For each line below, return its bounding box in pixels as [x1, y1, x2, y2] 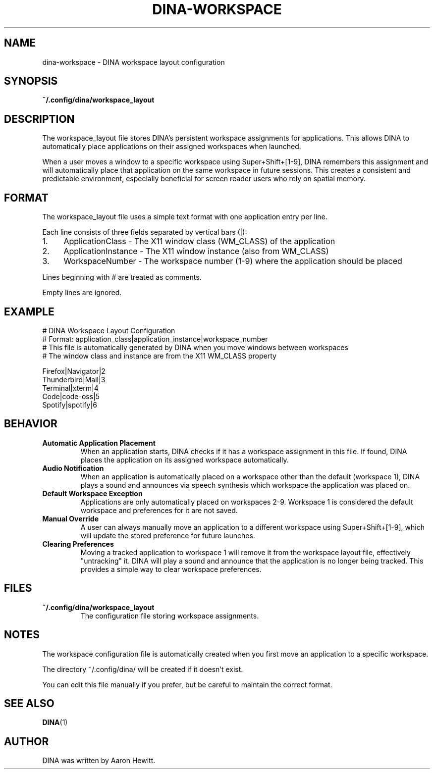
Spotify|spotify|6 [42, 400, 97, 409]
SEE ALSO [4, 697, 54, 710]
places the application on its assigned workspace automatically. [80, 455, 289, 464]
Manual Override [42, 514, 99, 523]
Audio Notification [42, 464, 104, 472]
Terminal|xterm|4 [42, 383, 99, 392]
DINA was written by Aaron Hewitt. [42, 756, 156, 765]
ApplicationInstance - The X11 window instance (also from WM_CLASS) [63, 246, 329, 257]
